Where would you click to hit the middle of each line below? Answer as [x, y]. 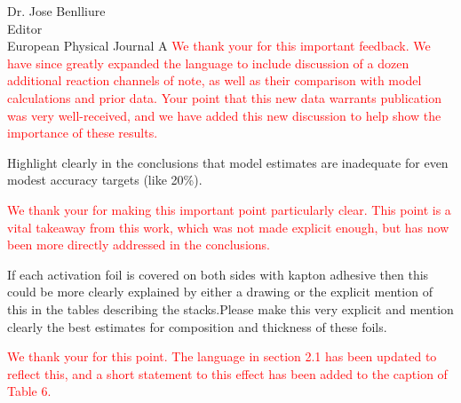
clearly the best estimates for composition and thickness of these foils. [197, 326]
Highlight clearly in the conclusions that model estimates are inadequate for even [228, 162]
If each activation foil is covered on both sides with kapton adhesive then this [218, 274]
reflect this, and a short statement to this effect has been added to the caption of [227, 373]
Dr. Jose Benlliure [56, 11]
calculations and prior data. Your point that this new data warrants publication [224, 97]
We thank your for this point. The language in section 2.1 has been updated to [222, 356]
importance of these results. [83, 133]
